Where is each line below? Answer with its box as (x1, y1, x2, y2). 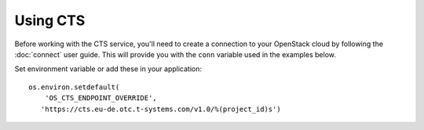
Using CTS (14, 12, 86, 29)
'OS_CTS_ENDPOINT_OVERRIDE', (44, 94, 157, 103)
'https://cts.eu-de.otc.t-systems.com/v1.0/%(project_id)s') (40, 104, 282, 114)
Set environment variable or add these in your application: (14, 64, 203, 74)
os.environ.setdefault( (28, 82, 120, 92)
